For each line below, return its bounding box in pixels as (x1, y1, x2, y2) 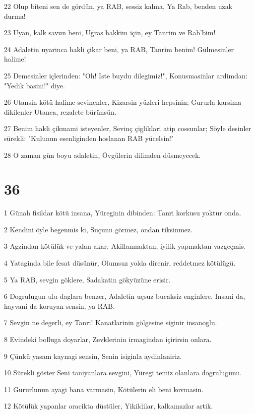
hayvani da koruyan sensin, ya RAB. (4, 300, 115, 311)
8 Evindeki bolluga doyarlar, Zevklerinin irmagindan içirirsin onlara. (4, 334, 212, 344)
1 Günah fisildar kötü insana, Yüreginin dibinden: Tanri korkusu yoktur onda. (4, 207, 241, 218)
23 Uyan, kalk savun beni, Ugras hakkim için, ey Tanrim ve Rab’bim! (4, 27, 216, 38)
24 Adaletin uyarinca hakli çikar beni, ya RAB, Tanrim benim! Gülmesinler (4, 44, 234, 54)
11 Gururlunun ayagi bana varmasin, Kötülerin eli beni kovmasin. (4, 384, 204, 394)
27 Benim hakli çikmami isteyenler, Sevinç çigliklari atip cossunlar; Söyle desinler (4, 123, 252, 134)
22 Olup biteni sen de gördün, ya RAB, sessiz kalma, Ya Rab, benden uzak (4, 1, 233, 11)
